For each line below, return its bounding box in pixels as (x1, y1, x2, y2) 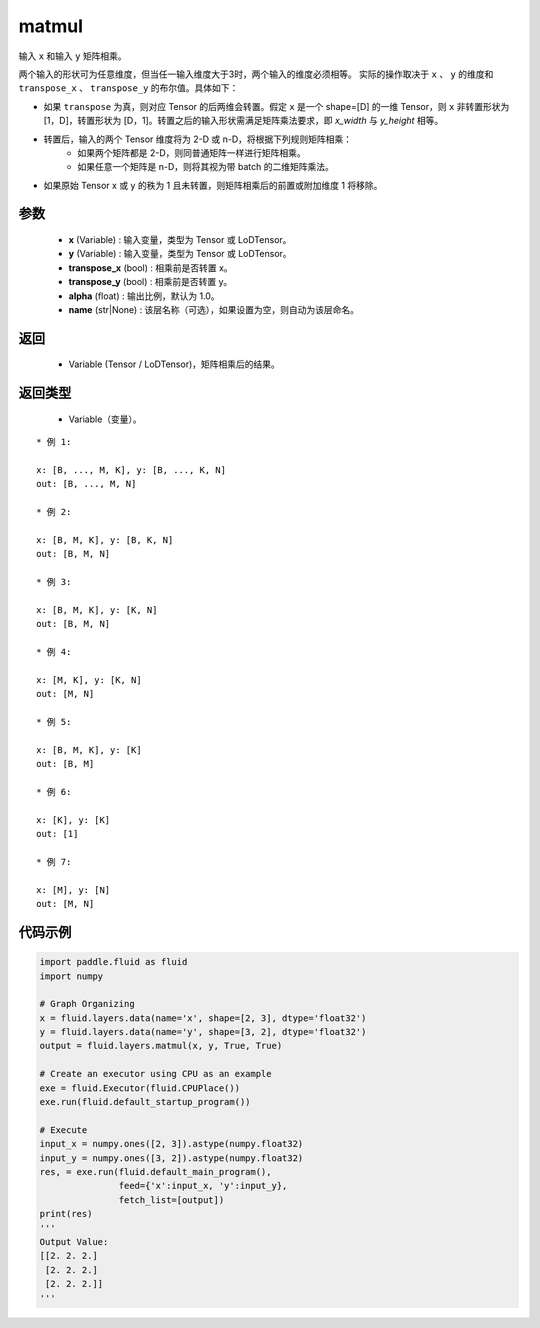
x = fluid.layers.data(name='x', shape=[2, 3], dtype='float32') (39, 1012, 367, 1024)
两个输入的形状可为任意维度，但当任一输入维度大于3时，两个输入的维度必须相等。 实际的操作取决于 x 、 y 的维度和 (18, 68, 494, 80)
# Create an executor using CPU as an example (39, 1068, 272, 1080)
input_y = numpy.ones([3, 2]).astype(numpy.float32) (39, 1152, 304, 1164)
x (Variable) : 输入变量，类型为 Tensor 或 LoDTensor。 (68, 234, 292, 246)
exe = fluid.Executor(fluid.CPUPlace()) (39, 1082, 240, 1094)
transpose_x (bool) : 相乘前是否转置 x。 (68, 261, 234, 274)
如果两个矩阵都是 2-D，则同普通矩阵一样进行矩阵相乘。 (77, 146, 307, 159)
